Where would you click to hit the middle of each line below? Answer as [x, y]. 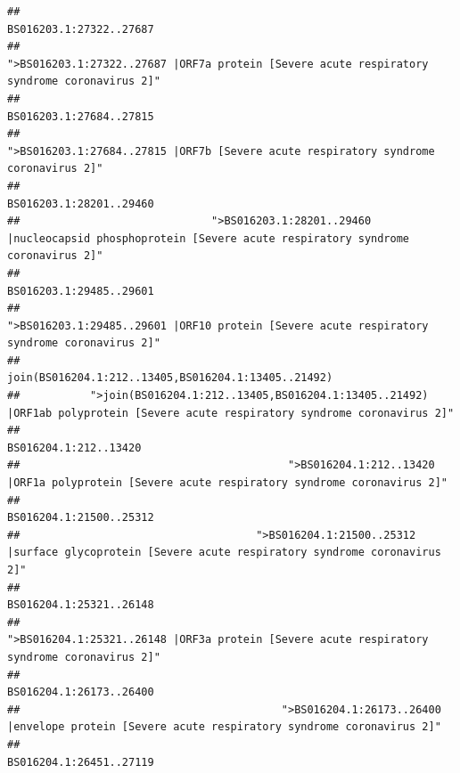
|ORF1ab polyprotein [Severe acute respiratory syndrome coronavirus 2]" [231, 413]
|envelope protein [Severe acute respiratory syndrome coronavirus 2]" [224, 727]
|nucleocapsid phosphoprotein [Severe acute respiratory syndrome [209, 238]
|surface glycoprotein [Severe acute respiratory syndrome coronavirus [224, 553]
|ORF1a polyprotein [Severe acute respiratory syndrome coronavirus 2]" [227, 483]
